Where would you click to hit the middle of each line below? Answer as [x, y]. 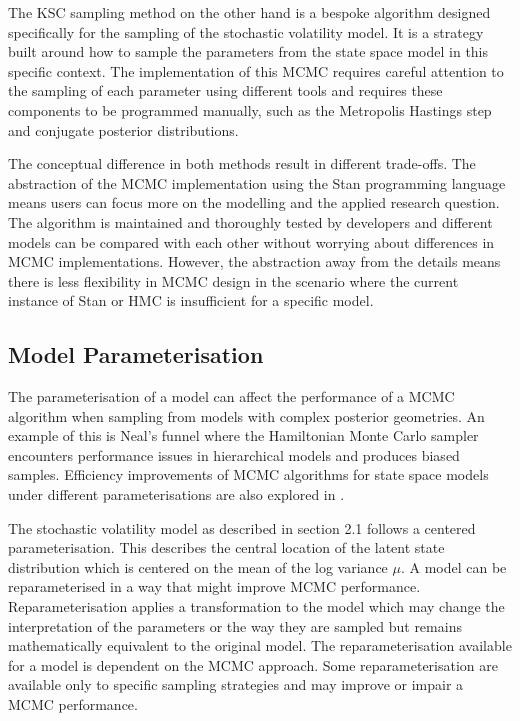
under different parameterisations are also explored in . [176, 494]
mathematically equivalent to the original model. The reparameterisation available [260, 645]
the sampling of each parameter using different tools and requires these [225, 90]
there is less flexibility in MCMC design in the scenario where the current [233, 280]
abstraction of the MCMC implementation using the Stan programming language [257, 182]
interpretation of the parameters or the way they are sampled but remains [235, 625]
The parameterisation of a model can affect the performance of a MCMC [231, 396]
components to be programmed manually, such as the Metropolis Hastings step [250, 109]
